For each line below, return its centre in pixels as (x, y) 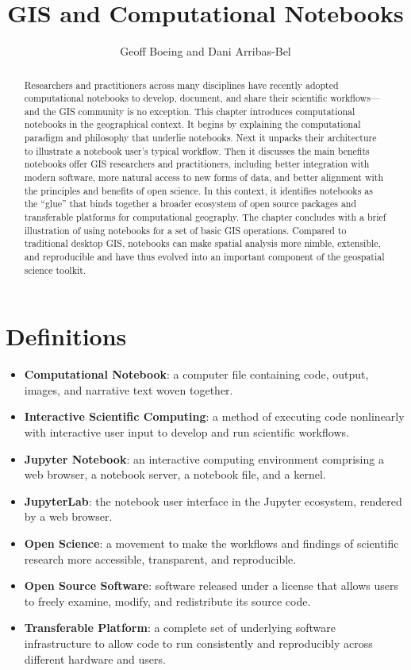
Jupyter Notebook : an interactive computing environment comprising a (204, 458)
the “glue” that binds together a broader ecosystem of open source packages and (190, 204)
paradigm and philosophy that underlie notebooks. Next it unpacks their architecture (200, 138)
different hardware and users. (95, 658)
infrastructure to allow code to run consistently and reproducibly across (198, 643)
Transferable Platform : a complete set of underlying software (180, 628)
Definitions (66, 336)
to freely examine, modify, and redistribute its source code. (167, 601)
